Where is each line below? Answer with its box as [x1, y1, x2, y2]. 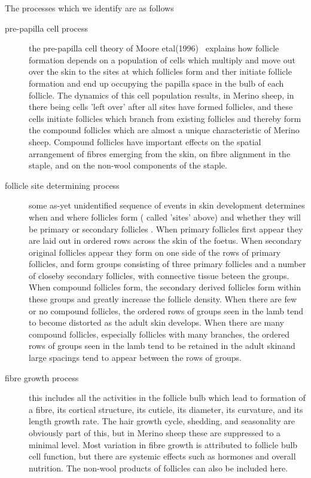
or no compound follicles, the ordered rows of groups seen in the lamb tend [29, 304, 304, 317]
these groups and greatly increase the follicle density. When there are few [29, 293, 297, 305]
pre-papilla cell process [5, 22, 89, 34]
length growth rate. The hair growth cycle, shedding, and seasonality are [29, 415, 295, 427]
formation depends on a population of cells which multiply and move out [29, 53, 295, 66]
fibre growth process [5, 371, 79, 384]
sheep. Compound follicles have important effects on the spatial [29, 135, 261, 148]
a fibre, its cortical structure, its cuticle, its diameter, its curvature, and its [29, 403, 303, 415]
